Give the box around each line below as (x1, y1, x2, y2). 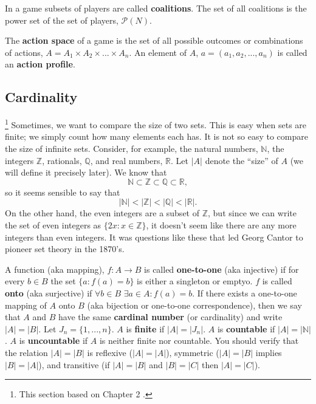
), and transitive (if (38, 358, 110, 371)
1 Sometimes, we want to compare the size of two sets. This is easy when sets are (5, 117, 307, 131)
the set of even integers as (5, 218, 101, 231)
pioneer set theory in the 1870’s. (5, 242, 125, 255)
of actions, (5, 46, 43, 58)
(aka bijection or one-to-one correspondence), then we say (87, 298, 302, 311)
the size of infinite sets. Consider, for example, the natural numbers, (5, 142, 258, 155)
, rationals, (42, 154, 82, 166)
